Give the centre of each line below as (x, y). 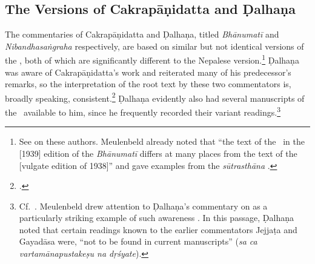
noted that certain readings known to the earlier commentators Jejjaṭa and (158, 229)
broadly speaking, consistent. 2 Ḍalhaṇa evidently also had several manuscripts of (155, 97)
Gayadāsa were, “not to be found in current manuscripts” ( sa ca (138, 241)
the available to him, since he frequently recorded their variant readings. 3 (143, 111)
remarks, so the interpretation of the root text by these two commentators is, (148, 84)
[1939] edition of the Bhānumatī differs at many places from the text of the (158, 153)
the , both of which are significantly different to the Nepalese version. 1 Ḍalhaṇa (152, 59)
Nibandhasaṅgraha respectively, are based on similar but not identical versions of (154, 46)
